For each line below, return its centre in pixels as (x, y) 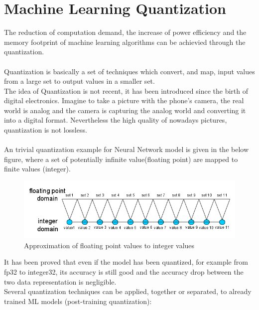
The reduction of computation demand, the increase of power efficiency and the (125, 32)
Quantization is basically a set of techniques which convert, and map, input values (129, 71)
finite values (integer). (37, 169)
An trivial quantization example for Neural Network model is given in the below (127, 149)
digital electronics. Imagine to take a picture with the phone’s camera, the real (124, 100)
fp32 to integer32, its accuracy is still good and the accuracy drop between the (124, 271)
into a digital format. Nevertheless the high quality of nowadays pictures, (116, 120)
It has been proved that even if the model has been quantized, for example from (126, 262)
